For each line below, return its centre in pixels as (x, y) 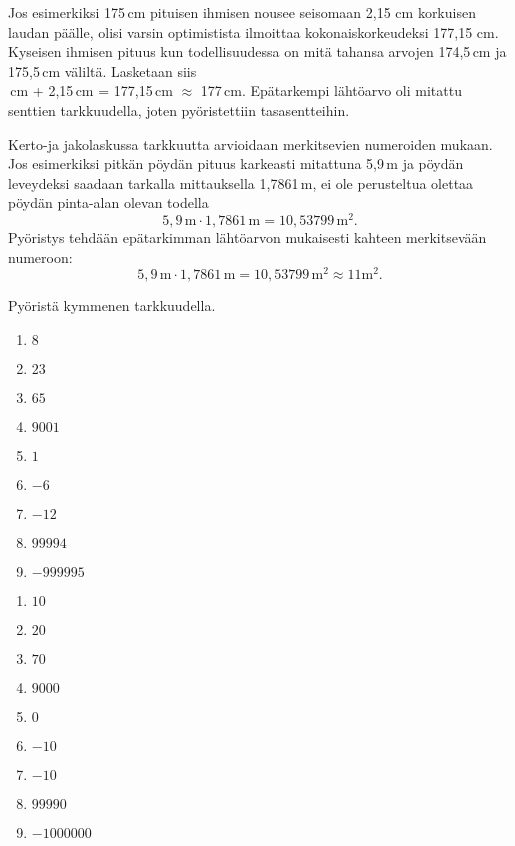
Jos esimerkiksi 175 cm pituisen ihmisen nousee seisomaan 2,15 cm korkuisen (242, 12)
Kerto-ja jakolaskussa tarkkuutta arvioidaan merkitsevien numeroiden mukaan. (250, 143)
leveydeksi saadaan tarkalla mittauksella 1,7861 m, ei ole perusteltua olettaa (241, 182)
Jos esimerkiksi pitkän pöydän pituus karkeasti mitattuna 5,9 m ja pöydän (236, 163)
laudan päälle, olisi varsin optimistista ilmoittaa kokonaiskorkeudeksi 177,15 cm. (253, 31)
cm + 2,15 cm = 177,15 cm (91, 90)
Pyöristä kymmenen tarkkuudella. (112, 305)
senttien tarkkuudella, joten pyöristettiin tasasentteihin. (179, 109)
